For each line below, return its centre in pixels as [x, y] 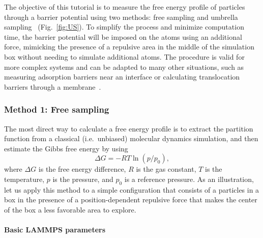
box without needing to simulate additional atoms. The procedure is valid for [124, 56]
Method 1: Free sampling [57, 109]
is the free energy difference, [82, 169]
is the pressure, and [83, 179]
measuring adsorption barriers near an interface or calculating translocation [122, 77]
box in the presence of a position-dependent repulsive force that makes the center [131, 200]
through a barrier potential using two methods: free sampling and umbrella [121, 17]
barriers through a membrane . [53, 86]
